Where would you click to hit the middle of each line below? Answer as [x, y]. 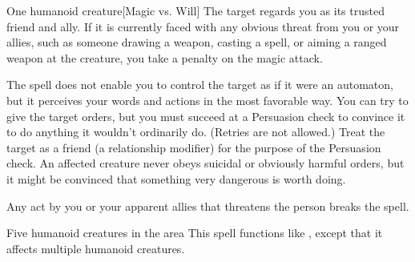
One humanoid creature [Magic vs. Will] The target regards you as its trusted [195, 10]
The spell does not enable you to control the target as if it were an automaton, [200, 85]
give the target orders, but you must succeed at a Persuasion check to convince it [206, 116]
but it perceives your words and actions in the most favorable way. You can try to [207, 100]
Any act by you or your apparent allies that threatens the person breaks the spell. [208, 206]
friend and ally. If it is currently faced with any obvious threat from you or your [203, 26]
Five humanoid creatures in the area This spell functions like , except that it [195, 233]
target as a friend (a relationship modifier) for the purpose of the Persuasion [194, 147]
